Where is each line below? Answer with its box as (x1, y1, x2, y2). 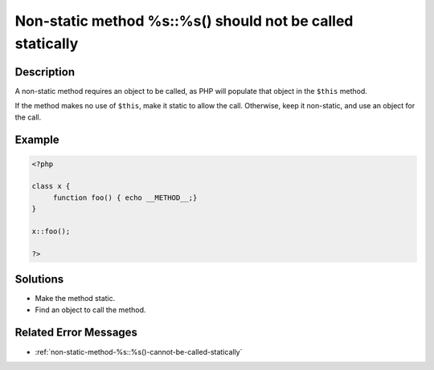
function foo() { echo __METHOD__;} (52, 193, 198, 202)
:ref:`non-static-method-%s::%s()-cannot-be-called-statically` (35, 347, 243, 356)
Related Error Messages (14, 326, 138, 340)
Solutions (14, 273, 64, 287)
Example (14, 133, 59, 147)
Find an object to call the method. (35, 305, 146, 315)
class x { (31, 181, 71, 191)
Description (14, 65, 76, 79)
